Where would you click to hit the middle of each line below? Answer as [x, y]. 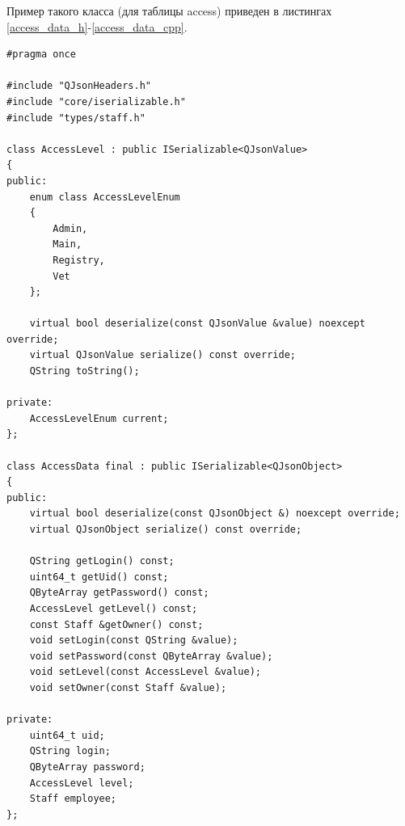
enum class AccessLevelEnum [105, 197]
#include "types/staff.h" [76, 118]
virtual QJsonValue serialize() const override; [162, 355]
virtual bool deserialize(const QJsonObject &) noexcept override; [215, 514]
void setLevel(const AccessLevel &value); [145, 672]
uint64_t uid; [67, 735]
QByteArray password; [87, 767]
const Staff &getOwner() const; [116, 624]
